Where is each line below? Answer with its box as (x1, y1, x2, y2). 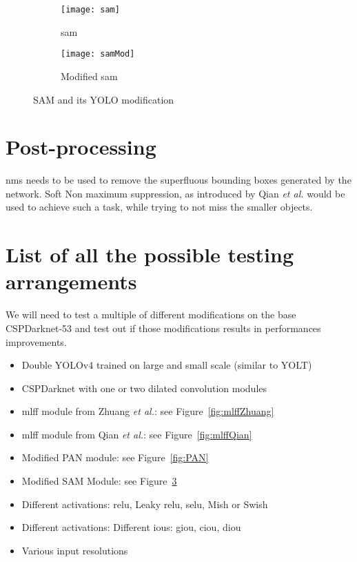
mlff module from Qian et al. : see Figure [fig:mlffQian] (21, 427, 252, 441)
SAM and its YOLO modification (33, 92, 174, 106)
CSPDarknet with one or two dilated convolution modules (21, 380, 267, 395)
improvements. (6, 334, 67, 349)
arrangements (6, 267, 137, 295)
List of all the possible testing (6, 240, 294, 269)
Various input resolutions (21, 543, 128, 557)
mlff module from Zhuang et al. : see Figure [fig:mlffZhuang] (21, 404, 274, 418)
